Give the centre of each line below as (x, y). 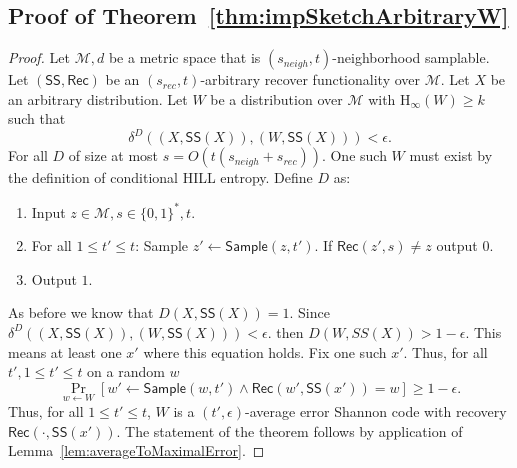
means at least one (65, 351)
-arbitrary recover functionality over (310, 79)
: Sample (162, 245)
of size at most (113, 155)
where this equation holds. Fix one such (265, 351)
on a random (126, 371)
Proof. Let (39, 57)
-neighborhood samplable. (411, 57)
